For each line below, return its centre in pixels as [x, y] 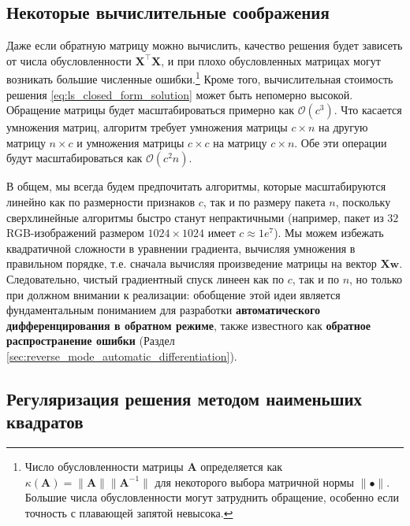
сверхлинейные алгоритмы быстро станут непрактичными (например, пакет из [195, 217]
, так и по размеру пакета [264, 202]
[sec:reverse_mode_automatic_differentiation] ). [122, 356]
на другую [343, 127]
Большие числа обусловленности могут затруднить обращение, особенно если [212, 497]
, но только [376, 278]
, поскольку [363, 202]
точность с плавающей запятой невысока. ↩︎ [129, 512]
